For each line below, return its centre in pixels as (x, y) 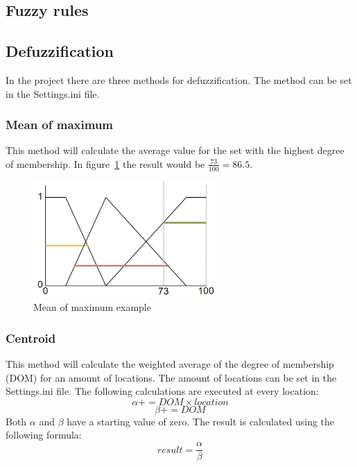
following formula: (44, 435)
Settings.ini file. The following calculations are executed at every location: (162, 391)
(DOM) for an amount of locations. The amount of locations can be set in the (171, 377)
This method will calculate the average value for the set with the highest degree (175, 150)
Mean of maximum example (92, 307)
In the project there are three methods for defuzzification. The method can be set (179, 79)
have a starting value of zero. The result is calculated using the (201, 421)
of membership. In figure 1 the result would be (105, 163)
